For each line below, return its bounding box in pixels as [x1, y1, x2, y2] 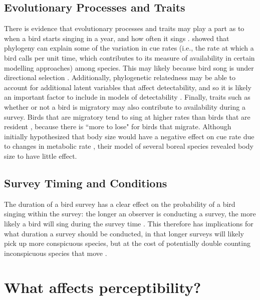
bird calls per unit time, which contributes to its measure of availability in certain [4, 52, 255, 63]
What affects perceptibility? [4, 277, 201, 297]
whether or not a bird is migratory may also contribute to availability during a [4, 101, 245, 112]
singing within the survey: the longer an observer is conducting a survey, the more [4, 208, 256, 219]
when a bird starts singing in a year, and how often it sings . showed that [4, 33, 229, 43]
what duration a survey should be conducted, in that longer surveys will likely [4, 228, 244, 238]
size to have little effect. [4, 150, 77, 161]
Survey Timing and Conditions [4, 175, 167, 190]
